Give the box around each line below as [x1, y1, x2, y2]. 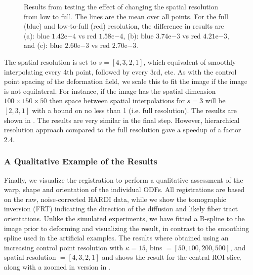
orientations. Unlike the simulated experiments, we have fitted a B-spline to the [4, 213, 245, 223]
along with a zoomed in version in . [4, 261, 111, 272]
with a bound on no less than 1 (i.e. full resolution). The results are [32, 105, 237, 115]
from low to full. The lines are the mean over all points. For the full [24, 11, 228, 21]
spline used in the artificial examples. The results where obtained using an [4, 233, 229, 243]
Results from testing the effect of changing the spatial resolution [24, 1, 218, 11]
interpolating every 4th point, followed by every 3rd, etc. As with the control [4, 66, 237, 77]
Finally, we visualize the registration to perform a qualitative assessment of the [4, 174, 243, 185]
